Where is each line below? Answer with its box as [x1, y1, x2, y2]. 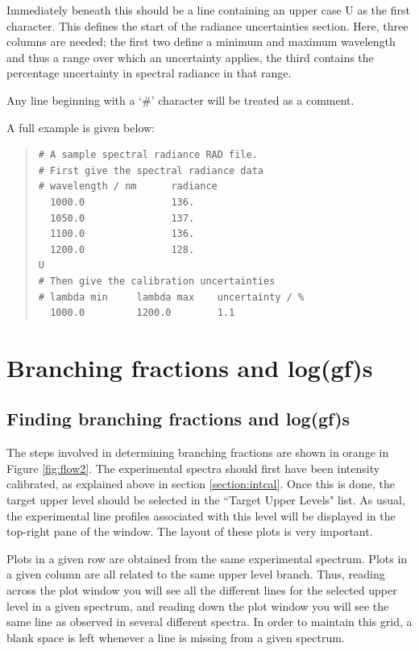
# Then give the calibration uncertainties [38, 275, 276, 287]
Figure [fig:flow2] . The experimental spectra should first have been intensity [6, 459, 380, 476]
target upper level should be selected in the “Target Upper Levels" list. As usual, [6, 491, 405, 508]
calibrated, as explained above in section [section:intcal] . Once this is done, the [6, 475, 395, 492]
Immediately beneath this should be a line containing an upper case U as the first [6, 2, 410, 18]
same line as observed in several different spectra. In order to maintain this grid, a [6, 613, 413, 630]
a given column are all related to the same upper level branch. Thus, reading [6, 566, 385, 583]
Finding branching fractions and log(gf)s [6, 406, 351, 431]
